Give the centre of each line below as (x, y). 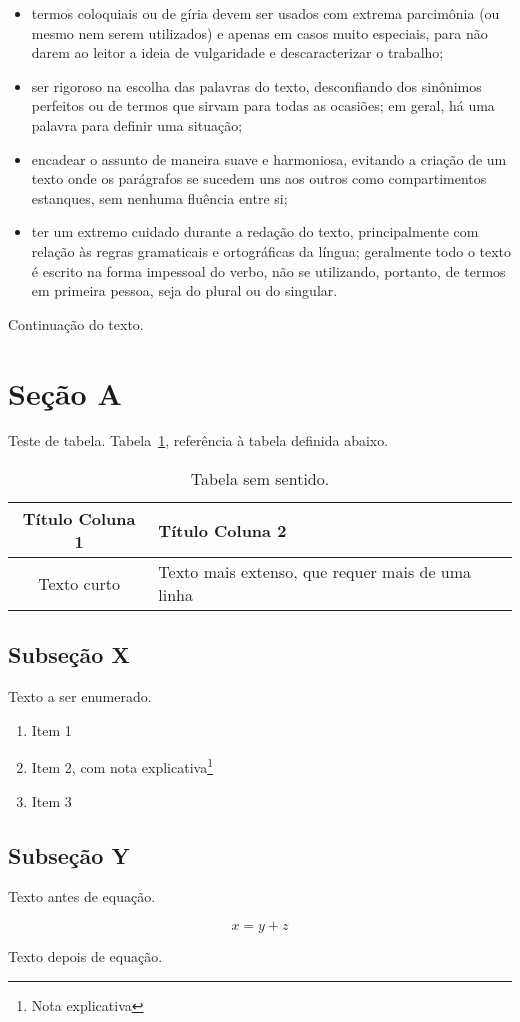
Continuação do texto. (76, 323)
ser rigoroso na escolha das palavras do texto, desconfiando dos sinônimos (256, 85)
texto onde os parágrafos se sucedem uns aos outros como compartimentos (259, 178)
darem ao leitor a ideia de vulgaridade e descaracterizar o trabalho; (237, 52)
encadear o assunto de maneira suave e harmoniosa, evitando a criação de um (269, 158)
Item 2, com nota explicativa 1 (122, 766)
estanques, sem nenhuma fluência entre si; (159, 197)
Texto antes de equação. (82, 896)
